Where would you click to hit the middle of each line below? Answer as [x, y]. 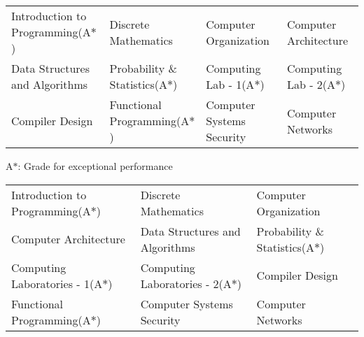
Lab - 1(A [230, 84]
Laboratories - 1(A [57, 283]
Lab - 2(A [311, 84]
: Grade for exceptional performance [95, 166]
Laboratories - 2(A [186, 283]
